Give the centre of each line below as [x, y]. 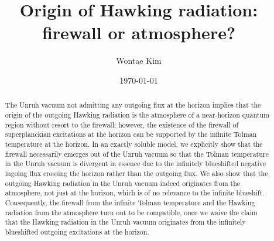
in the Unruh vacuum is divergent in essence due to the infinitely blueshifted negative [136, 163]
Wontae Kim [139, 61]
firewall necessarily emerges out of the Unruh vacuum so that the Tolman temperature [137, 154]
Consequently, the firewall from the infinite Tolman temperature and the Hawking [130, 202]
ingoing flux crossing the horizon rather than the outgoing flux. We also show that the [136, 173]
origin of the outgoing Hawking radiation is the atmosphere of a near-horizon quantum [137, 114]
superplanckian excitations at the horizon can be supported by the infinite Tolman [131, 134]
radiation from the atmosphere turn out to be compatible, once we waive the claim [131, 212]
